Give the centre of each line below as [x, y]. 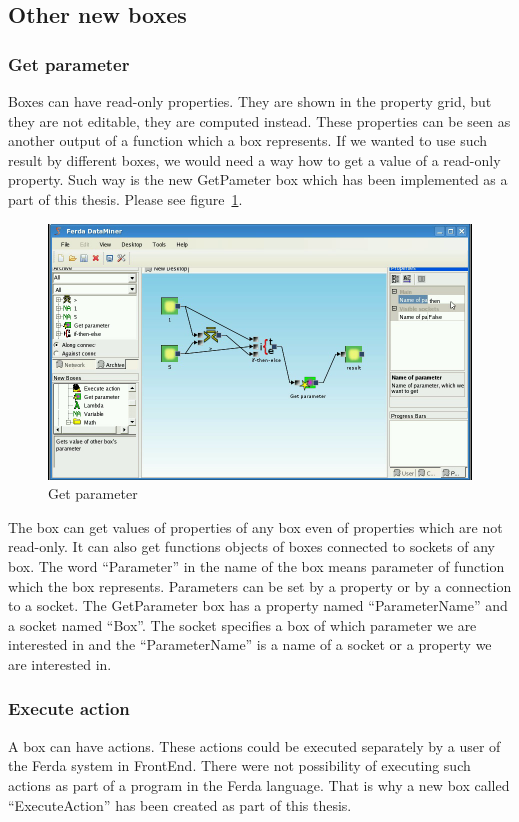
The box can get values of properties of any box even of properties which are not [255, 526]
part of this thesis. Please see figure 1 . [125, 198]
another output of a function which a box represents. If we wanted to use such [248, 140]
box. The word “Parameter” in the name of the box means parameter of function [256, 565]
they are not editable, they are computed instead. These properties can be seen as [259, 120]
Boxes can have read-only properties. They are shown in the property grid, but [250, 101]
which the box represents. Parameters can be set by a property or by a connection [260, 585]
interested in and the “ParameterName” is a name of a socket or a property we [250, 644]
